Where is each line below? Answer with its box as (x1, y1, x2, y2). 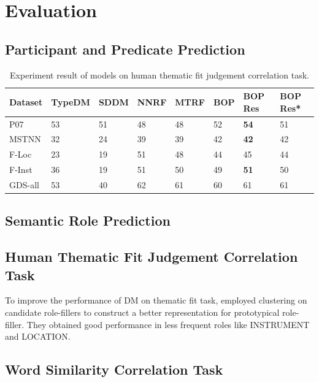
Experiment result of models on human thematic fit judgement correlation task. (10, 68, 309, 81)
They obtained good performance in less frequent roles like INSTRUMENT (26, 318, 310, 330)
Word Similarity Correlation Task (5, 360, 223, 379)
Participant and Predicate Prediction (5, 39, 245, 58)
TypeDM (51, 95, 90, 108)
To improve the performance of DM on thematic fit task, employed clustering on (5, 294, 307, 307)
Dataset (9, 95, 43, 108)
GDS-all (9, 178, 39, 191)
